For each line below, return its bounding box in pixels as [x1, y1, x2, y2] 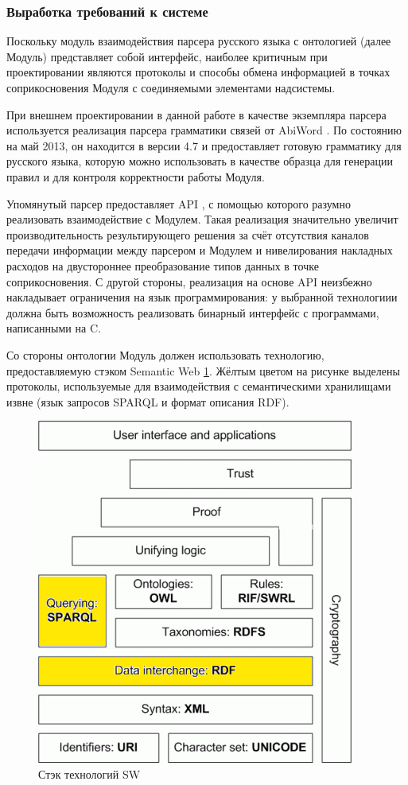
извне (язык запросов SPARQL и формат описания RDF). [6, 393, 289, 410]
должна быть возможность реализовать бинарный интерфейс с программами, [6, 304, 379, 321]
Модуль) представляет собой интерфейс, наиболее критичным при [6, 48, 328, 64]
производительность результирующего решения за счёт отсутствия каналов [6, 226, 369, 243]
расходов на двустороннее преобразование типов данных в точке [6, 257, 319, 274]
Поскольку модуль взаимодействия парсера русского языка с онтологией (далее [6, 33, 391, 49]
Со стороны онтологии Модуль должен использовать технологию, [6, 346, 324, 363]
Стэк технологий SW [38, 765, 141, 782]
